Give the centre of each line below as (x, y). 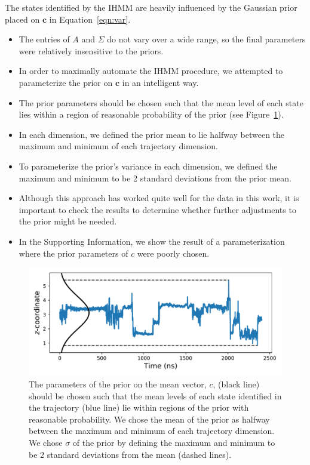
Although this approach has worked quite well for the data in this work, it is (159, 198)
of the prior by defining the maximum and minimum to (174, 443)
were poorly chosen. (173, 253)
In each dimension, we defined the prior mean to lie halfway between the (152, 134)
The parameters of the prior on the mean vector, (118, 384)
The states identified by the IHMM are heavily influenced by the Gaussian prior (151, 7)
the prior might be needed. (68, 221)
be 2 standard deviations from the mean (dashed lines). (130, 454)
